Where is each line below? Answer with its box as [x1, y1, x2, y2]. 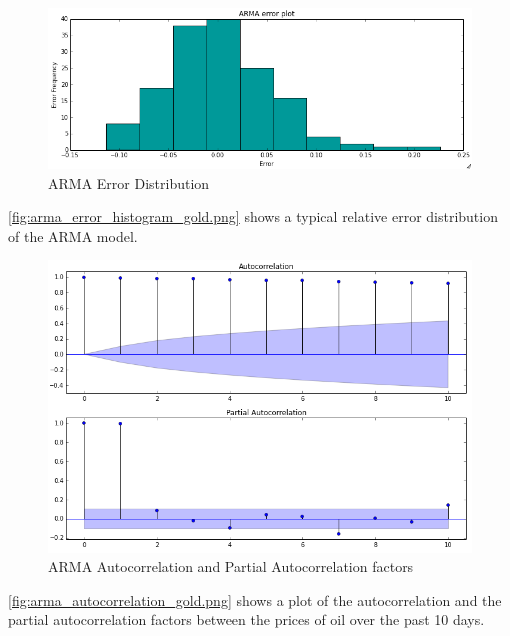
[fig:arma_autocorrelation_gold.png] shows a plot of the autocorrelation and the [8, 589, 502, 610]
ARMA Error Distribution [48, 172, 210, 193]
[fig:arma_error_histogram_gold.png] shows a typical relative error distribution [8, 206, 498, 227]
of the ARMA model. [8, 225, 138, 246]
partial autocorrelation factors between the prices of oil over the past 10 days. [8, 609, 485, 630]
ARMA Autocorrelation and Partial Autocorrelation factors [48, 556, 414, 577]
